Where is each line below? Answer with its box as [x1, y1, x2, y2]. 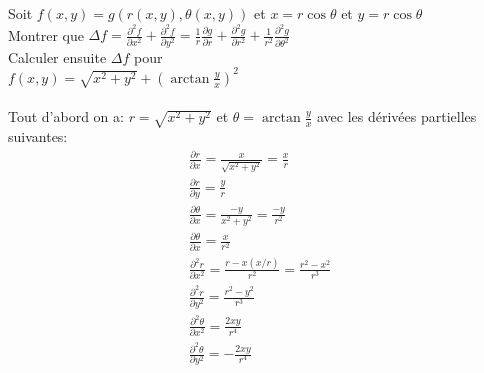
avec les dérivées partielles [316, 106, 477, 127]
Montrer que [8, 24, 84, 45]
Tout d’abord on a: [8, 106, 124, 127]
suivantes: [8, 126, 68, 147]
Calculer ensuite [8, 46, 107, 67]
